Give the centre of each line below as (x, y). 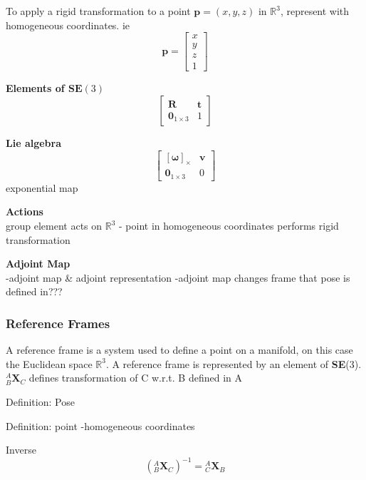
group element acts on (54, 225)
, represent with (315, 11)
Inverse (21, 450)
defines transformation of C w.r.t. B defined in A (136, 378)
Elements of (35, 88)
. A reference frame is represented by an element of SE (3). (234, 363)
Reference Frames (58, 323)
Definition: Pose (40, 401)
